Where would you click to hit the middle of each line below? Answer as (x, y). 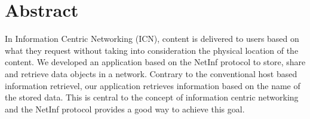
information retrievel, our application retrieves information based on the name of (153, 85)
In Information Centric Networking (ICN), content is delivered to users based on (152, 39)
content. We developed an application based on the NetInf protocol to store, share (155, 62)
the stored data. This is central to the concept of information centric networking (152, 97)
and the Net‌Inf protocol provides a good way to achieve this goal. (125, 109)
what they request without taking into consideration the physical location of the (152, 50)
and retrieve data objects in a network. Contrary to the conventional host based (151, 73)
